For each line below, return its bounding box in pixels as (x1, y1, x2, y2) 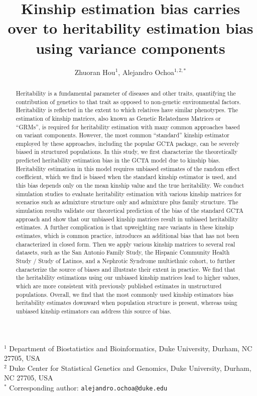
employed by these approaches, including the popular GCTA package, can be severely (16, 139, 240, 147)
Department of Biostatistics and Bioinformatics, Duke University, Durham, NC (9, 343, 252, 353)
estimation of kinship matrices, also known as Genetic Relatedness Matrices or (16, 114, 221, 122)
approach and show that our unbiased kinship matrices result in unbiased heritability (16, 214, 238, 223)
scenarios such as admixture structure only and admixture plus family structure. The (16, 198, 238, 206)
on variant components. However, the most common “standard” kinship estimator (16, 131, 229, 139)
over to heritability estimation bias (8, 18, 253, 38)
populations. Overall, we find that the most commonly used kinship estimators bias (16, 290, 234, 298)
